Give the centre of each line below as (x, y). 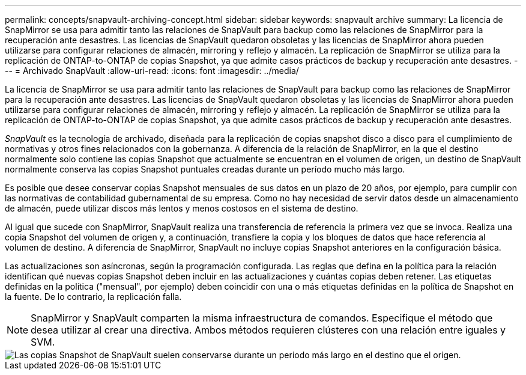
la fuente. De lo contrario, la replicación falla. (93, 297)
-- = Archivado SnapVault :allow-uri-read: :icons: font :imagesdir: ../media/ (152, 71)
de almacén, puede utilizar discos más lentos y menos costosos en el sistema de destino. (182, 208)
